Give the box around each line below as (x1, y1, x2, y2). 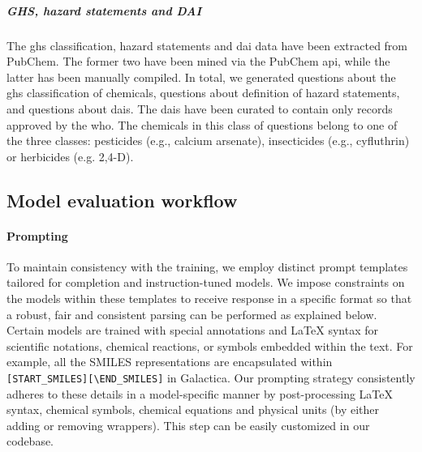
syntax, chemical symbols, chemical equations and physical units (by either (6, 401, 379, 418)
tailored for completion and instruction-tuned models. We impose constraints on (6, 274, 405, 291)
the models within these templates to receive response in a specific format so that (6, 290, 412, 307)
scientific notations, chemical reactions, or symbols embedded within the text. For (6, 337, 413, 354)
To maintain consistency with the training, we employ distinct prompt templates (6, 258, 408, 275)
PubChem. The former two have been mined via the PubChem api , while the (6, 53, 390, 70)
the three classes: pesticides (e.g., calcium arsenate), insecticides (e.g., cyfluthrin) (6, 132, 410, 149)
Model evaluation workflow (6, 187, 238, 212)
